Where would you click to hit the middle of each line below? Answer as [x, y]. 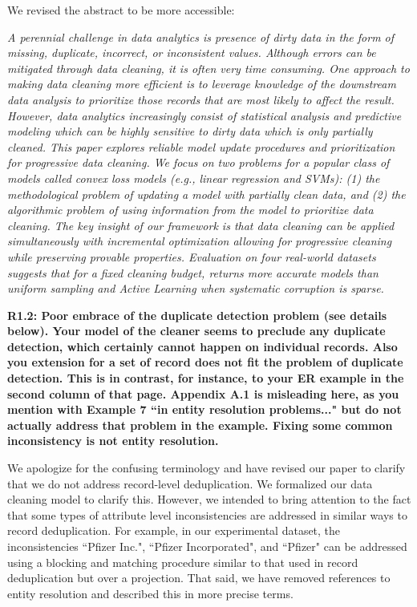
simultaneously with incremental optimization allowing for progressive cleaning [200, 241]
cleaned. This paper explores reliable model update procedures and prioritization [201, 146]
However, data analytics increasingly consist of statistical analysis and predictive [204, 115]
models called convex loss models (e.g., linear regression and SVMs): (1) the [194, 178]
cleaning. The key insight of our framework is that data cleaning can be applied [201, 225]
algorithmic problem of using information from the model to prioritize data [190, 210]
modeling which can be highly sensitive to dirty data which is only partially [190, 131]
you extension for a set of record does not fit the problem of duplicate [205, 362]
